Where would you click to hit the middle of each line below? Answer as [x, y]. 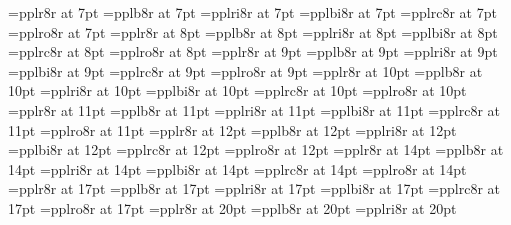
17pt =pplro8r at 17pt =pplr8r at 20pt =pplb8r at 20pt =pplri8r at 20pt [232, 207]
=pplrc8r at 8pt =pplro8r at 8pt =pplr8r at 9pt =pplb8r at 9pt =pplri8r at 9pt [253, 51]
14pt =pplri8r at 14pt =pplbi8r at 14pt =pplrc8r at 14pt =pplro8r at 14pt [237, 168]
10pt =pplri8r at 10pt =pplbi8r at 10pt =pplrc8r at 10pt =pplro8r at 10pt [237, 90]
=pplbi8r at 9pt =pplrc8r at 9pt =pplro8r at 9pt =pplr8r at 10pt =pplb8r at [245, 70]
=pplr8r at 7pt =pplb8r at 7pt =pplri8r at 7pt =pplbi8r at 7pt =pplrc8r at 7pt [252, 12]
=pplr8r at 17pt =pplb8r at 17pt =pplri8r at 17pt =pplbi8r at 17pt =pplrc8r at [254, 188]
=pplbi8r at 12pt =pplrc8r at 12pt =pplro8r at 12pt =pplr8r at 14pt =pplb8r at [256, 149]
